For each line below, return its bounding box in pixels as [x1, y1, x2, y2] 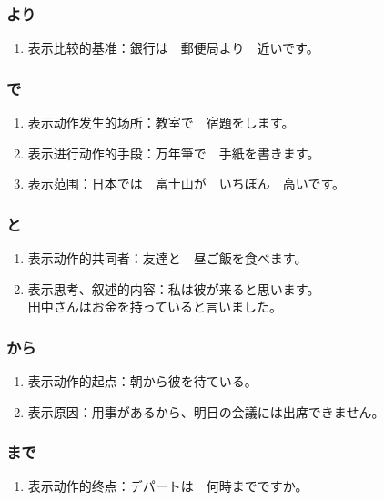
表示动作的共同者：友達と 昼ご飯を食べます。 [27, 249, 308, 268]
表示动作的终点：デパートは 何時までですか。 [27, 476, 308, 496]
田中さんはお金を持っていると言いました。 [27, 297, 283, 316]
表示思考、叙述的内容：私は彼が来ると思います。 [27, 279, 320, 298]
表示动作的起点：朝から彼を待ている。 [27, 372, 258, 391]
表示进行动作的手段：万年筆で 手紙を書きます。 [27, 143, 320, 162]
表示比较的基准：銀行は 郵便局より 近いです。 [27, 38, 319, 57]
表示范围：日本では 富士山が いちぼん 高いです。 [27, 174, 345, 193]
